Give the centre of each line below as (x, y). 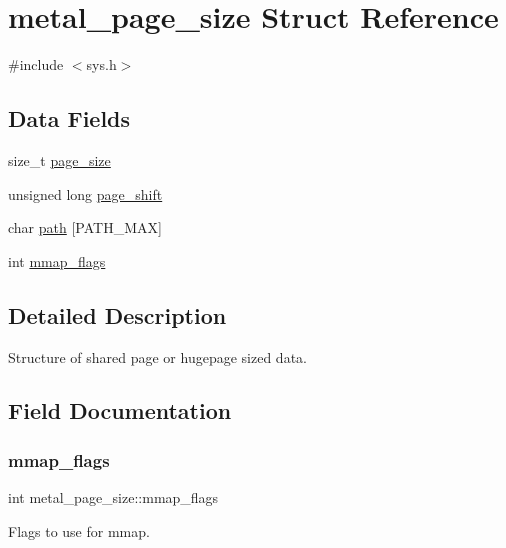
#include (36, 64)
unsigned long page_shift (85, 193)
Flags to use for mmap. (79, 530)
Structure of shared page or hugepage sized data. (157, 356)
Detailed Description (117, 314)
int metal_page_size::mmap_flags (113, 497)
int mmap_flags (57, 260)
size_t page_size (59, 159)
